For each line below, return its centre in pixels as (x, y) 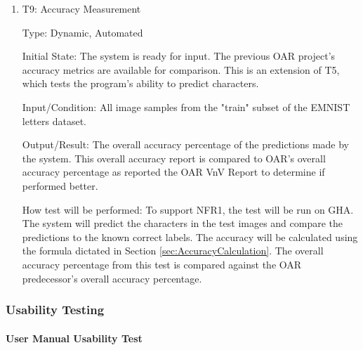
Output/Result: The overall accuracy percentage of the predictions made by (186, 144)
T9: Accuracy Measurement (81, 8)
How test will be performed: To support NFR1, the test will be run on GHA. (188, 209)
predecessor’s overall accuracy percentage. (112, 278)
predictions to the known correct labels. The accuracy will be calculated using (190, 236)
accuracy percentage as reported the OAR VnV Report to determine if (173, 172)
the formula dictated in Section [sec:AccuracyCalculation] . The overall (173, 251)
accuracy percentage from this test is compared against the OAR (162, 264)
